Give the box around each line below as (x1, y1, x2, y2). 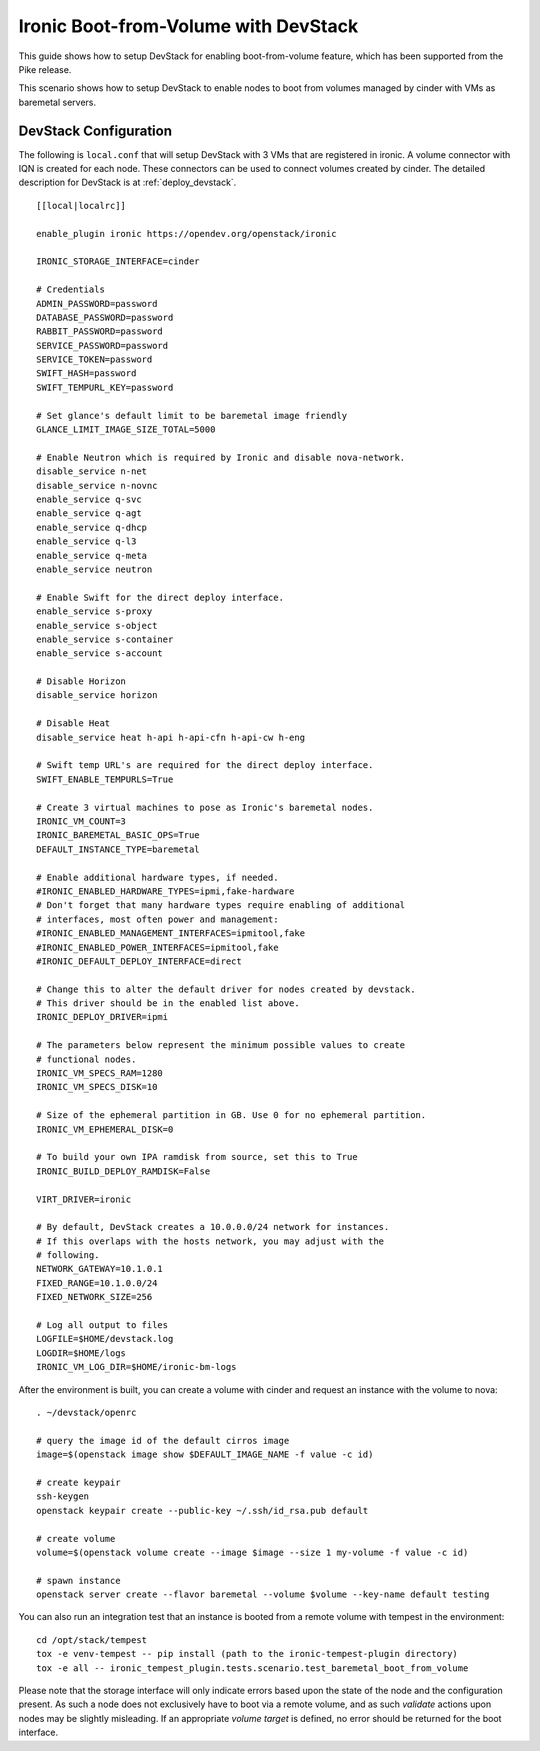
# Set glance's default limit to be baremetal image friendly (36, 410, 348, 421)
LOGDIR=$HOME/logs (36, 1347, 127, 1359)
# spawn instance (36, 1575, 121, 1586)
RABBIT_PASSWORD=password (36, 326, 164, 337)
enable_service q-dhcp (36, 521, 148, 533)
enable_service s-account (36, 648, 164, 659)
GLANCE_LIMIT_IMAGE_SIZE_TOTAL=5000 (36, 424, 216, 435)
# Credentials (36, 284, 105, 295)
